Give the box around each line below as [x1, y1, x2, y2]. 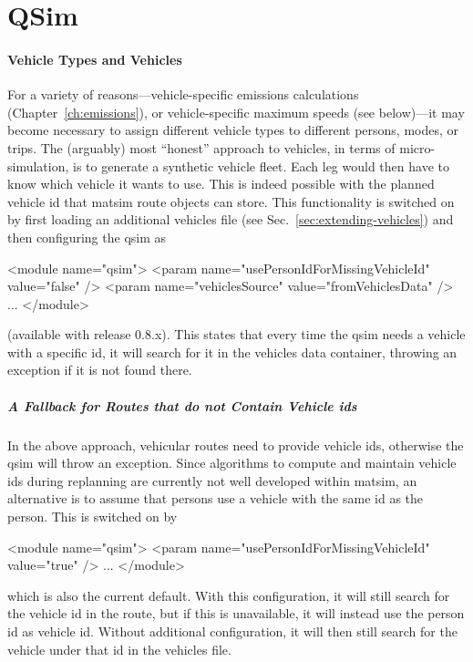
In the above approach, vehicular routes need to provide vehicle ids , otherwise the [7, 435, 464, 454]
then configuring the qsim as [7, 227, 167, 246]
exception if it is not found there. [7, 360, 192, 379]
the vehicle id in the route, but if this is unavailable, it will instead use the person [7, 604, 465, 623]
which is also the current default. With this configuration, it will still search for [7, 585, 450, 605]
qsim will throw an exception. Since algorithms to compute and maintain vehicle [7, 453, 457, 472]
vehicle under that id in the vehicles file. [7, 639, 231, 658]
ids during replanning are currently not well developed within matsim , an [7, 471, 417, 490]
